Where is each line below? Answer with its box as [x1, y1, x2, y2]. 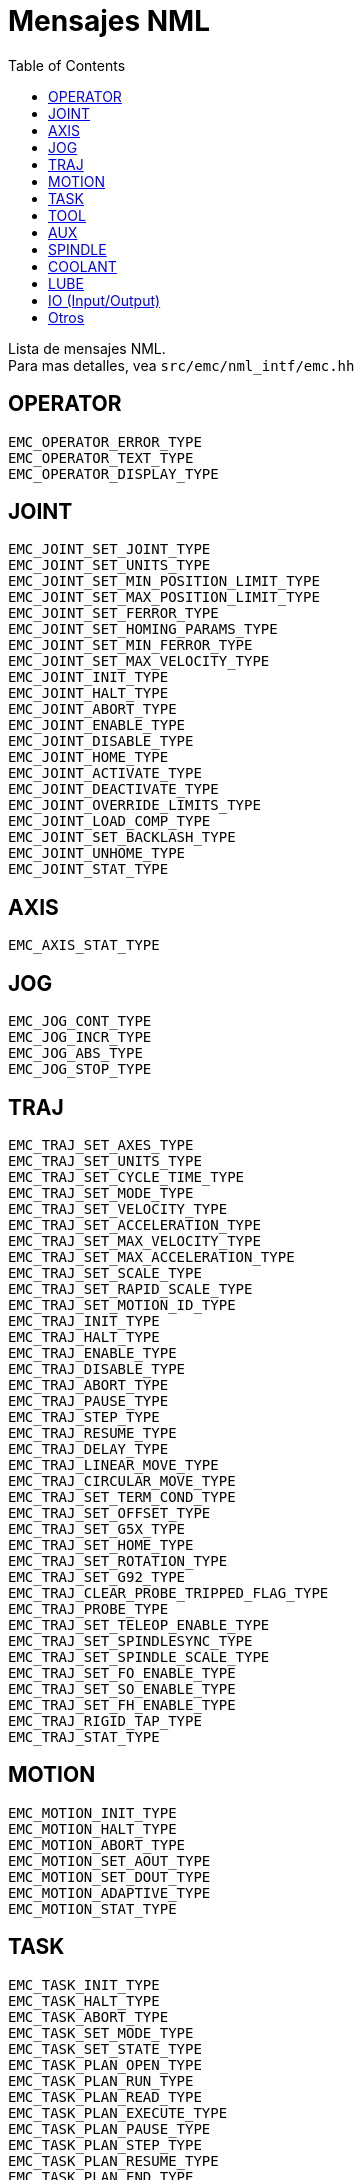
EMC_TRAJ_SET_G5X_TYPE [8, 1520, 186, 1537]
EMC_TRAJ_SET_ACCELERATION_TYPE [8, 1216, 261, 1233]
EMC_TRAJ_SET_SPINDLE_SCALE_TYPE [8, 1648, 270, 1665]
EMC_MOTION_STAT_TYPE [8, 1900, 177, 1917]
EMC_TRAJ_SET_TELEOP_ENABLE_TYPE [8, 1616, 270, 1633]
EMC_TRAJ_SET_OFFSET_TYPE [8, 1504, 211, 1521]
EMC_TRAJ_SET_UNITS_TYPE [8, 1152, 202, 1169]
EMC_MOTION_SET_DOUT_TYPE [8, 1868, 211, 1885]
